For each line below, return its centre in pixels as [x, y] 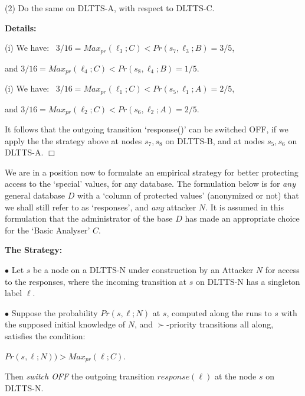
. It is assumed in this [245, 207]
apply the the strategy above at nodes [73, 140]
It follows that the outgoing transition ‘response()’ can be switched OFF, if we [147, 129]
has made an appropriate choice [242, 218]
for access [282, 269]
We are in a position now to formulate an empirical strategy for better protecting [152, 172]
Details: [21, 27]
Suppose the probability [55, 312]
